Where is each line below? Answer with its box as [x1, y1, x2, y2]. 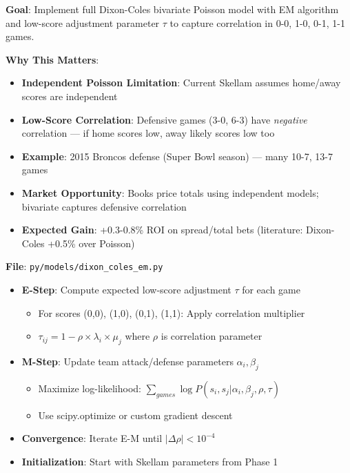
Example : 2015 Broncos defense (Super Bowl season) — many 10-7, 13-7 [21, 148, 333, 163]
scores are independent [21, 88, 118, 103]
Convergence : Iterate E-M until [21, 431, 163, 445]
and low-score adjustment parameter [6, 15, 160, 30]
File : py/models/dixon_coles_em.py [6, 259, 163, 273]
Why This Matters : [6, 52, 99, 66]
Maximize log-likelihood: [38, 380, 141, 395]
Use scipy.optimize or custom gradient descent [38, 407, 233, 422]
